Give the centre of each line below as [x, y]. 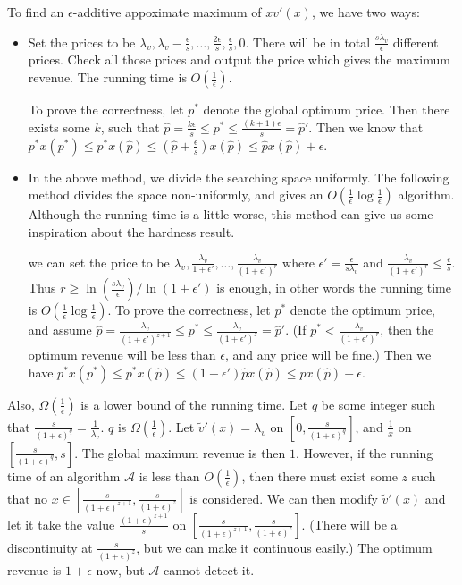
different [416, 42]
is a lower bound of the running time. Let [194, 404]
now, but [120, 569]
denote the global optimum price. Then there [327, 110]
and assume [60, 330]
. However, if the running [365, 452]
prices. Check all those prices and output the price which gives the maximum [239, 59]
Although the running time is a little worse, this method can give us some [231, 214]
